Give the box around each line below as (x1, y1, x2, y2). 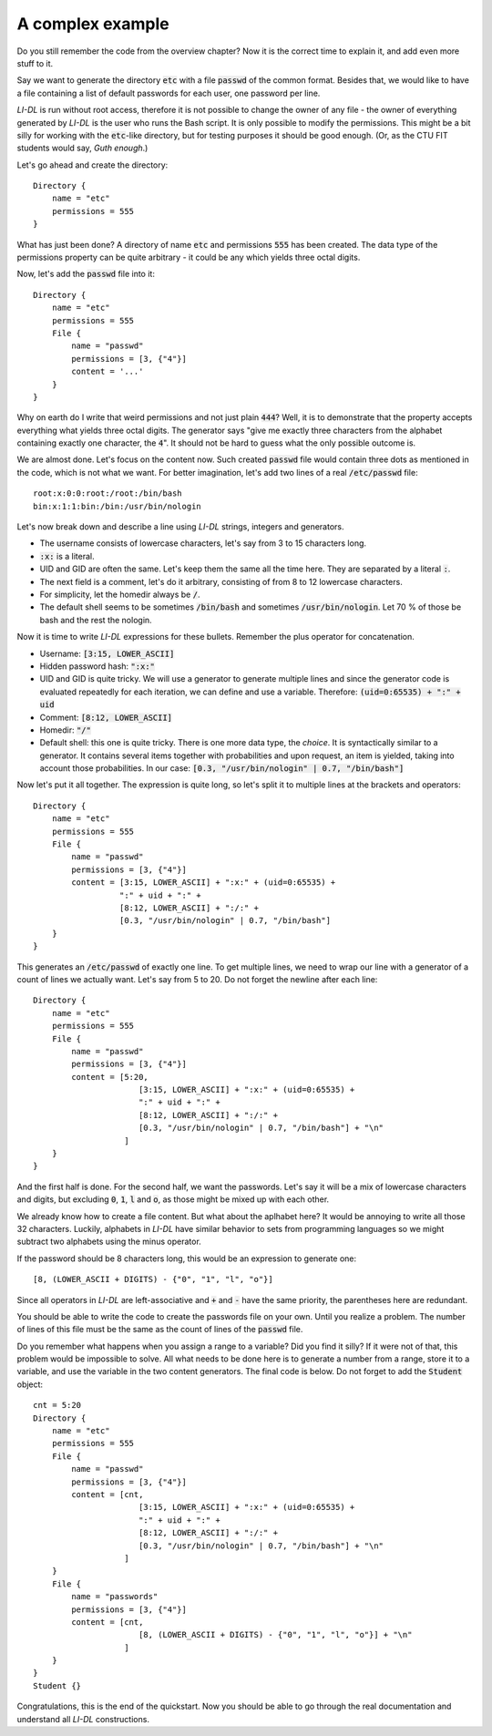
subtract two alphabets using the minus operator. (16, 1236, 202, 1248)
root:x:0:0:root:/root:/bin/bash (33, 488, 182, 498)
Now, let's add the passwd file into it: (16, 269, 155, 280)
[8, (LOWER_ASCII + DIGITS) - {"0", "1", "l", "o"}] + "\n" (138, 1629, 413, 1640)
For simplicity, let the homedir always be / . (39, 589, 200, 600)
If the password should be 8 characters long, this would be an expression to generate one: (16, 1253, 357, 1264)
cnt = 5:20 (33, 1400, 82, 1411)
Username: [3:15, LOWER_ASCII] (39, 648, 175, 659)
